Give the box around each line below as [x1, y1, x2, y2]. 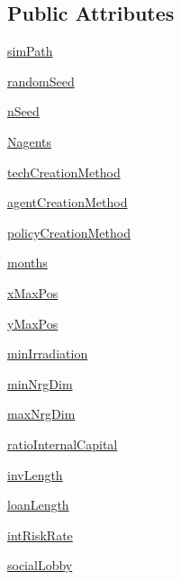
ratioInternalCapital [7, 434, 118, 453]
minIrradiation [7, 344, 88, 363]
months [7, 253, 48, 272]
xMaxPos [7, 283, 59, 302]
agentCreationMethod [7, 193, 128, 212]
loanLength [7, 495, 69, 514]
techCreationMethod [7, 162, 121, 181]
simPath [7, 41, 53, 60]
